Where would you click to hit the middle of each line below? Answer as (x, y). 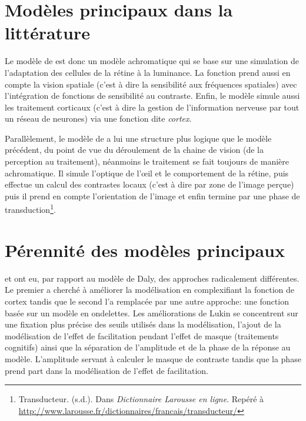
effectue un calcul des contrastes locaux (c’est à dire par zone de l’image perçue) (149, 184)
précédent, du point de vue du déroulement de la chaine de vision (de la (134, 150)
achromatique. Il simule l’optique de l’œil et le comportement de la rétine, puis (147, 173)
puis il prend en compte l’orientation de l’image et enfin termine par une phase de (152, 196)
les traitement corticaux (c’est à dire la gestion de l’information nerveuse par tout (152, 107)
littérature (48, 33)
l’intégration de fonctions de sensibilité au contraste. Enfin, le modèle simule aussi (152, 96)
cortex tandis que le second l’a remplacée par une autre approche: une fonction (147, 301)
